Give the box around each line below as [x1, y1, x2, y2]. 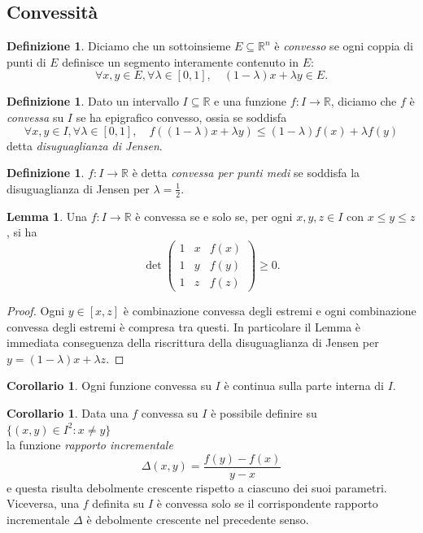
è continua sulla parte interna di [224, 377, 384, 394]
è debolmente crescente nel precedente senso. [86, 510, 309, 527]
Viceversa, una [7, 495, 80, 512]
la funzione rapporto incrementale [7, 436, 173, 453]
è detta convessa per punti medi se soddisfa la [132, 164, 360, 181]
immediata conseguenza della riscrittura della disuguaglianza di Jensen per [7, 334, 379, 351]
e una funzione [214, 93, 287, 110]
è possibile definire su [211, 404, 317, 421]
